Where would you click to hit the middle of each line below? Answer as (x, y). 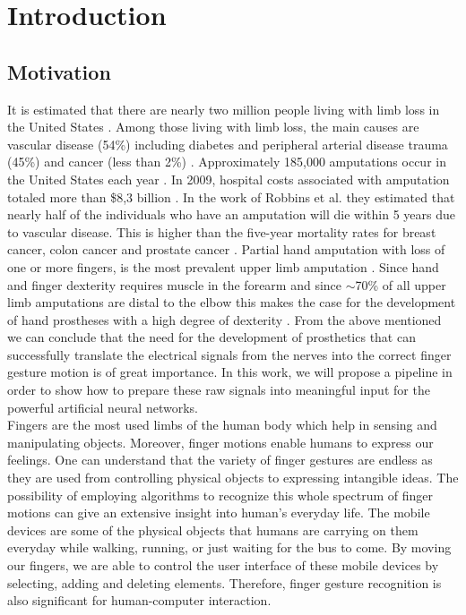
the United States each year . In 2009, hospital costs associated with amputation (229, 179)
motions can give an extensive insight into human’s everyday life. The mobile (219, 512)
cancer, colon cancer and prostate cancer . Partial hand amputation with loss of (226, 249)
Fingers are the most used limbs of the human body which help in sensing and (222, 425)
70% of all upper (401, 284)
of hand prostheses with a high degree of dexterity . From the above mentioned (224, 319)
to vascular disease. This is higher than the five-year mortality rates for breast (222, 231)
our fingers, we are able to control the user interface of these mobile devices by (223, 565)
